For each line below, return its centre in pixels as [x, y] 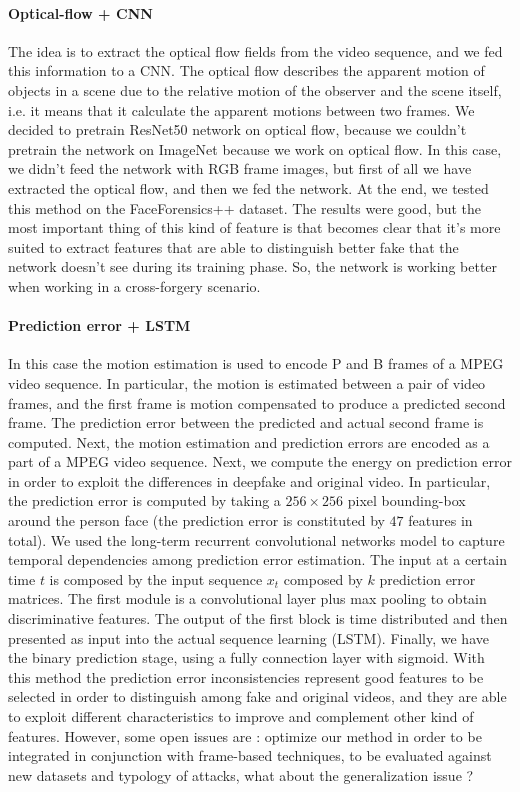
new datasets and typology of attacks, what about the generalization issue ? [241, 774]
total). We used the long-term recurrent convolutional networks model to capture [256, 539]
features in [440, 520]
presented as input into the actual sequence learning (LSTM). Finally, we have [248, 637]
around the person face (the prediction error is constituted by [196, 520]
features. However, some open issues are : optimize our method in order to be [245, 735]
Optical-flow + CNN [80, 12]
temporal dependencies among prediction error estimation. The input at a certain [257, 559]
